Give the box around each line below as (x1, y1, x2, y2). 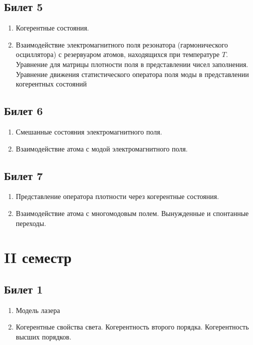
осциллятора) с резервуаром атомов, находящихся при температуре (15, 49, 220, 59)
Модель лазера (15, 304, 60, 315)
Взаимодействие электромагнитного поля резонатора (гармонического (15, 39, 228, 49)
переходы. (15, 217, 46, 228)
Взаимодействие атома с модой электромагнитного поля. (15, 143, 188, 153)
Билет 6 (4, 103, 43, 118)
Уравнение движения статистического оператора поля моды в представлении (15, 68, 249, 79)
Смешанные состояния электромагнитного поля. (15, 126, 162, 136)
